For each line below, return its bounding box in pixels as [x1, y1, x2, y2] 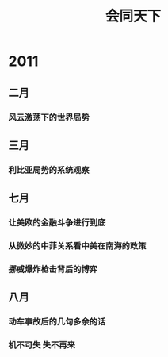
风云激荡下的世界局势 [8, 112, 90, 123]
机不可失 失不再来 [8, 340, 75, 351]
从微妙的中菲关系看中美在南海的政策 [8, 240, 147, 251]
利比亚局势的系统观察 [8, 164, 90, 175]
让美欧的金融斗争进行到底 [8, 217, 106, 228]
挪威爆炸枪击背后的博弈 [8, 263, 97, 274]
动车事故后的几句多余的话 [8, 317, 106, 328]
